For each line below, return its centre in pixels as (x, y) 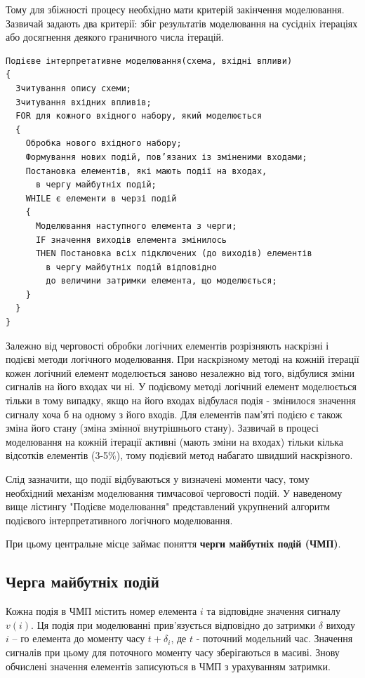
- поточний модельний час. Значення (274, 638)
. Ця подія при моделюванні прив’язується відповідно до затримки (173, 624)
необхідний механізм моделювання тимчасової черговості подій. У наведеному (174, 492)
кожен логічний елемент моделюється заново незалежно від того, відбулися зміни (180, 372)
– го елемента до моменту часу (79, 638)
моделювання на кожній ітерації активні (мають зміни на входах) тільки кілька (175, 441)
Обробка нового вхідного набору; (104, 144)
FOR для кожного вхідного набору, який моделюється (139, 116)
